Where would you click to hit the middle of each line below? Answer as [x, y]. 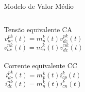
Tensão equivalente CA [38, 29]
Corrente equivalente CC [41, 65]
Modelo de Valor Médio [39, 6]
